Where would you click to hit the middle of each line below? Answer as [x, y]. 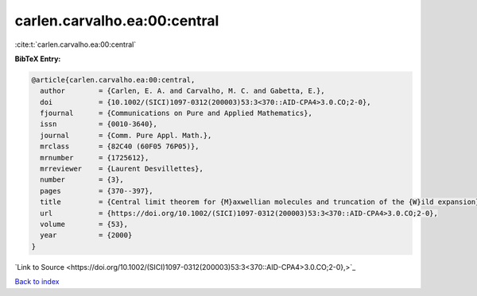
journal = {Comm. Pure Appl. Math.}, [126, 135]
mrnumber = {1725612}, [95, 158]
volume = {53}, [84, 224]
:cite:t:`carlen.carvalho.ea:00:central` [76, 44]
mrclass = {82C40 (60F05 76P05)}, [120, 146]
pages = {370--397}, [97, 191]
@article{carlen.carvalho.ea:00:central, [113, 80]
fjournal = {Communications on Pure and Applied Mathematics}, [176, 113]
